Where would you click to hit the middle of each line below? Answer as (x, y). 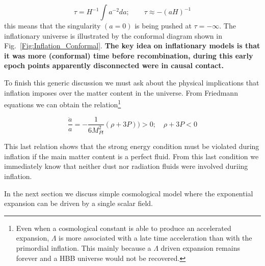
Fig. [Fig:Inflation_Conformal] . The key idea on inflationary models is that (132, 46)
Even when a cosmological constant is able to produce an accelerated (124, 228)
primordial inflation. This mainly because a (84, 248)
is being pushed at (163, 25)
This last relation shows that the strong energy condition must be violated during (132, 146)
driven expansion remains (200, 248)
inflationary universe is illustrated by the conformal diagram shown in (113, 35)
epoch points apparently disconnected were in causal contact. (114, 65)
